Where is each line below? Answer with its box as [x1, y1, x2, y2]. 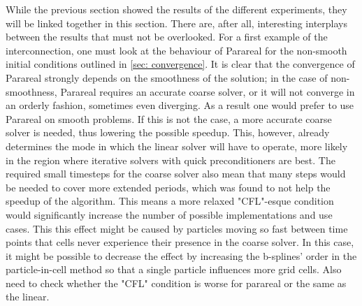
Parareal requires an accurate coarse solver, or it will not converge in [60, 84, 355, 99]
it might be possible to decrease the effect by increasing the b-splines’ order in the [6, 248, 357, 263]
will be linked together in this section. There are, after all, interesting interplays [6, 15, 347, 30]
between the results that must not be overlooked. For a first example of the [6, 29, 328, 44]
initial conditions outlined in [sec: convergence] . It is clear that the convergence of [6, 57, 355, 71]
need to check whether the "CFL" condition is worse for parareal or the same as [6, 275, 347, 290]
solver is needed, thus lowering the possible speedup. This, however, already [6, 125, 330, 140]
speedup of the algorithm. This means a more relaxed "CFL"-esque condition [6, 194, 334, 208]
